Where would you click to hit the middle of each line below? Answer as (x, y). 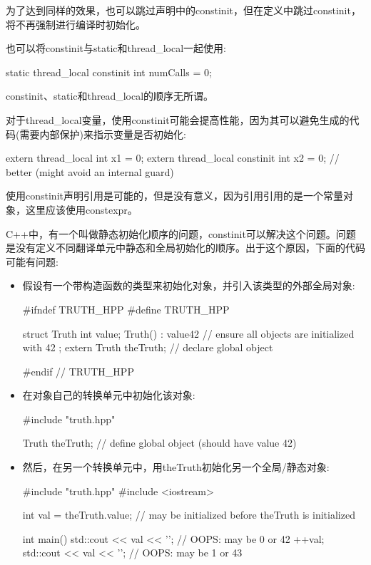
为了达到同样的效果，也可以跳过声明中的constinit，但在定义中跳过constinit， (183, 10)
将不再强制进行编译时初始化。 (76, 24)
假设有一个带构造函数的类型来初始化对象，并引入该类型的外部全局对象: (189, 285)
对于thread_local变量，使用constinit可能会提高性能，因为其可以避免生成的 (178, 119)
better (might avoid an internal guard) (90, 171)
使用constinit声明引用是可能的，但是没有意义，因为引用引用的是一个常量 (174, 196)
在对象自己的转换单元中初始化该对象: (109, 395)
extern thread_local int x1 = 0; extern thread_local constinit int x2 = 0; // (173, 158)
